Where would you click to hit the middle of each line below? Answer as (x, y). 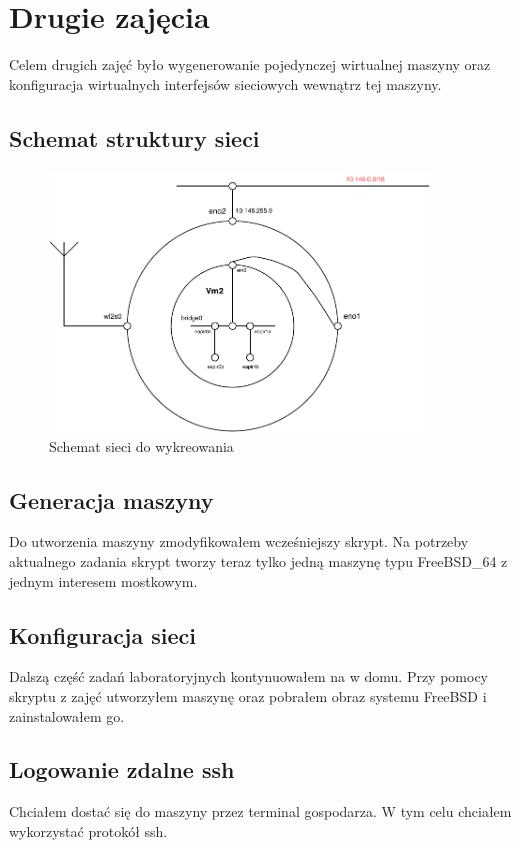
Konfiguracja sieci (102, 634)
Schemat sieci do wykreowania (141, 445)
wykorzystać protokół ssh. (88, 830)
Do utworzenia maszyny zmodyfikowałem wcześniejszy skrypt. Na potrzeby (239, 541)
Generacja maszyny (111, 499)
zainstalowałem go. (67, 715)
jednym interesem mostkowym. (103, 580)
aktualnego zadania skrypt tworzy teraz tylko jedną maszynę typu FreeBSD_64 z (258, 560)
